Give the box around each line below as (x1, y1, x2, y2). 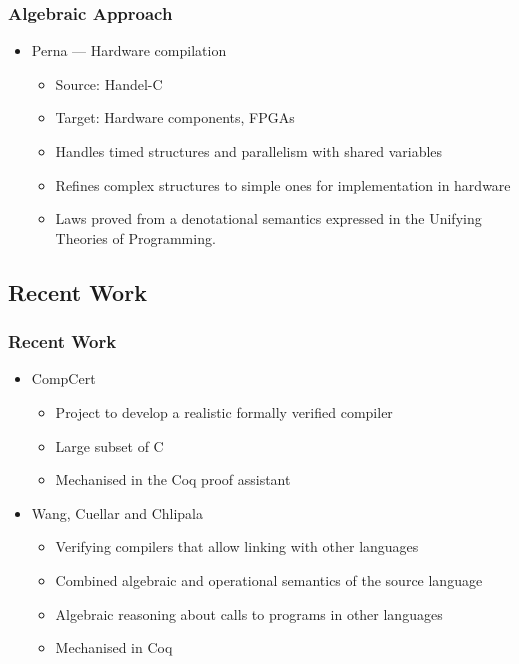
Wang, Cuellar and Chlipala (31, 502, 203, 523)
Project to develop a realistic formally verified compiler (55, 401, 393, 422)
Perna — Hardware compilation (31, 40, 227, 61)
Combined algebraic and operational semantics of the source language (55, 569, 483, 590)
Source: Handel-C (55, 73, 163, 94)
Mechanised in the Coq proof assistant (55, 469, 291, 490)
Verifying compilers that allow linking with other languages (55, 536, 419, 557)
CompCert (31, 368, 96, 389)
